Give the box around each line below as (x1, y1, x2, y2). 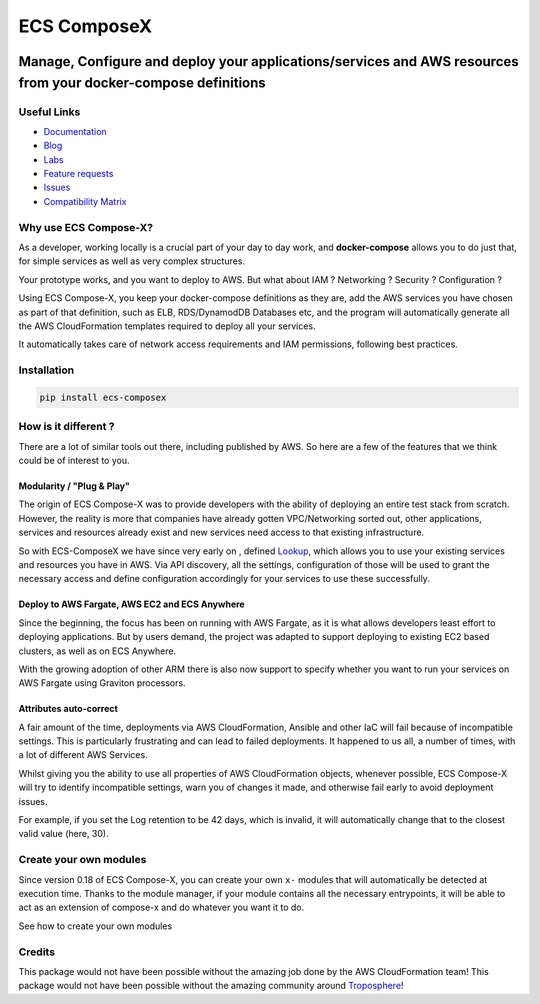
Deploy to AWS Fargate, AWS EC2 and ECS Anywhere (18, 598, 245, 610)
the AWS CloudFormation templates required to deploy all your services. (18, 320, 316, 332)
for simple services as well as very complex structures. (18, 255, 245, 267)
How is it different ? (18, 420, 115, 434)
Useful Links (18, 105, 81, 119)
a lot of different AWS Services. (18, 749, 149, 761)
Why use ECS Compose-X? (18, 220, 154, 234)
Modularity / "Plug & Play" (18, 480, 130, 492)
